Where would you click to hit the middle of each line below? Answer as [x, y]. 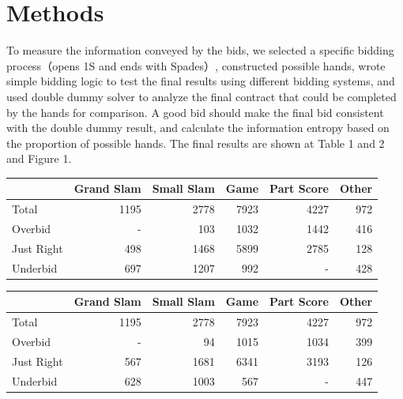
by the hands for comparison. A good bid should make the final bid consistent [195, 112]
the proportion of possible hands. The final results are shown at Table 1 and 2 [196, 143]
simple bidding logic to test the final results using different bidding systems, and [201, 81]
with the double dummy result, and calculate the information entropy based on [198, 128]
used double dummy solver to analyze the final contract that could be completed [201, 96]
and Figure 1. [39, 158]
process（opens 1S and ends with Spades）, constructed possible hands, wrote [196, 65]
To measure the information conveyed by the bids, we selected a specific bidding [200, 50]
